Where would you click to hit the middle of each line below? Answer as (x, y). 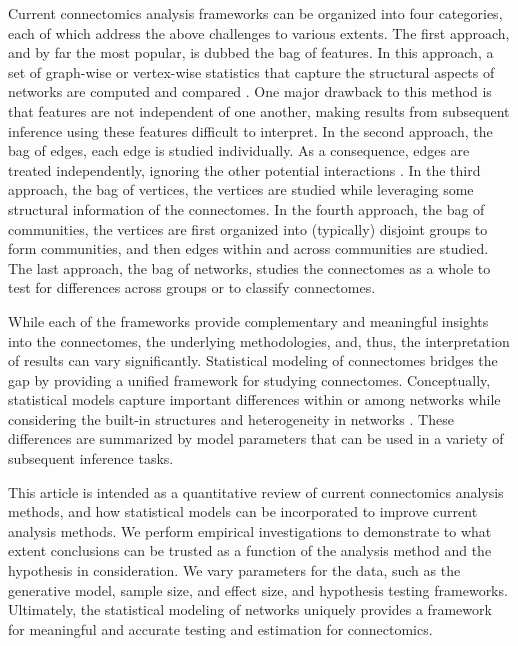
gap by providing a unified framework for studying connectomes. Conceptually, (249, 379)
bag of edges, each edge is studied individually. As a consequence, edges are (239, 150)
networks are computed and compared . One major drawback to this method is (250, 91)
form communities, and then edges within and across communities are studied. (248, 248)
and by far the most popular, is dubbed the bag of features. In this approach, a (251, 52)
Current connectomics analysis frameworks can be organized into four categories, (255, 13)
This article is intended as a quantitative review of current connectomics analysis (256, 491)
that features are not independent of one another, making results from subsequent (259, 110)
